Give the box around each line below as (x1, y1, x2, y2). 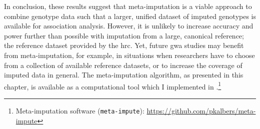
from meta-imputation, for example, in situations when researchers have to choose (4, 49, 255, 60)
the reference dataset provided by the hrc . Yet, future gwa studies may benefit (4, 40, 244, 50)
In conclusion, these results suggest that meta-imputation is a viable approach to (4, 1, 252, 11)
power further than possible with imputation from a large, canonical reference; (4, 30, 244, 40)
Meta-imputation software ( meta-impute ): (15, 105, 144, 115)
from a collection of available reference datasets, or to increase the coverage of (4, 59, 242, 70)
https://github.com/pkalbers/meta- (146, 105, 256, 115)
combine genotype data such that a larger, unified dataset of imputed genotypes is (4, 10, 256, 21)
